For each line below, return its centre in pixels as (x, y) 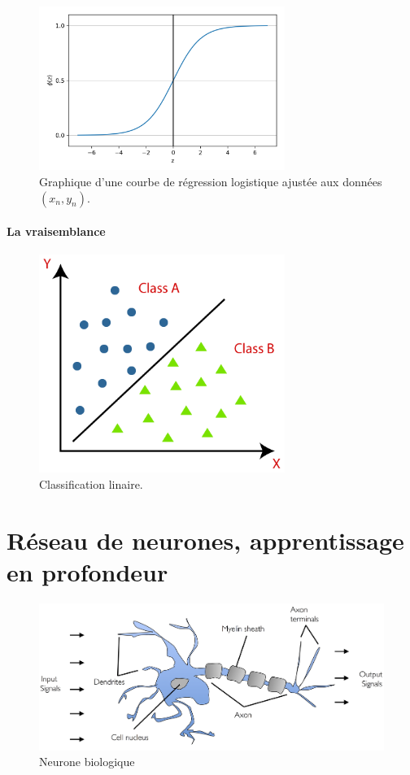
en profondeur (87, 571)
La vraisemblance (56, 231)
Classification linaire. (91, 483)
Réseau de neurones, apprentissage (205, 540)
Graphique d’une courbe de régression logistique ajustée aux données (211, 181)
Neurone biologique (87, 762)
